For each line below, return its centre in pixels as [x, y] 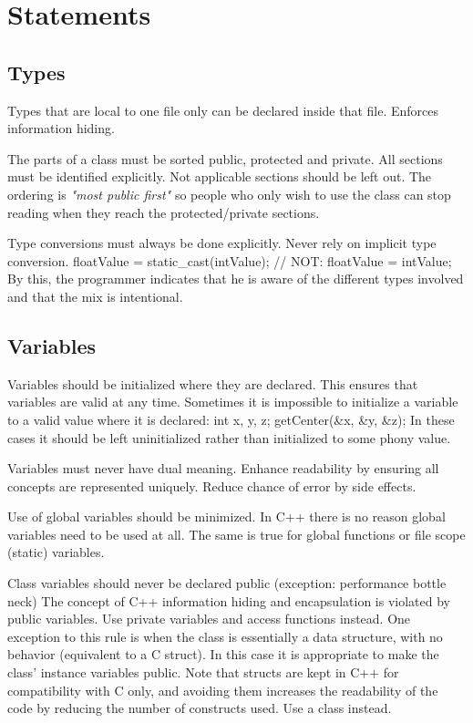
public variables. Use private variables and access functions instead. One [209, 619]
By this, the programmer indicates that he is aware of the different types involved [236, 279]
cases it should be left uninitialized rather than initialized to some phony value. [229, 437]
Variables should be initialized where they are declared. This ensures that [213, 383]
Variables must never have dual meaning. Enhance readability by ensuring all [223, 468]
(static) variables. [56, 552]
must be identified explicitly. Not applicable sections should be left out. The [220, 176]
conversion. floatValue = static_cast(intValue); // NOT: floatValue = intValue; [230, 260]
